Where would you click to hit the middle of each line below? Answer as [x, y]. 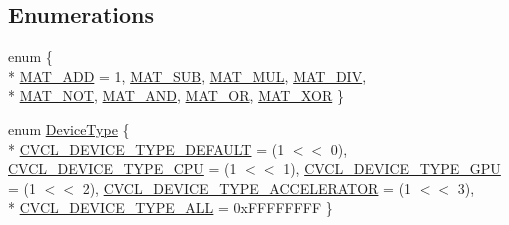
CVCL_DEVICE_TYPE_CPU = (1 [122, 168]
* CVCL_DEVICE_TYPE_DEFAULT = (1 [146, 148]
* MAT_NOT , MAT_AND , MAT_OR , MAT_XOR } [176, 95]
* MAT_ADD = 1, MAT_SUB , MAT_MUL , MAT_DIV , [187, 75]
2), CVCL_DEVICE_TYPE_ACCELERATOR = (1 [247, 187]
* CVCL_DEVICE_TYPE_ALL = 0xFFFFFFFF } [170, 207]
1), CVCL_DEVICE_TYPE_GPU [392, 168]
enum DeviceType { [69, 128]
